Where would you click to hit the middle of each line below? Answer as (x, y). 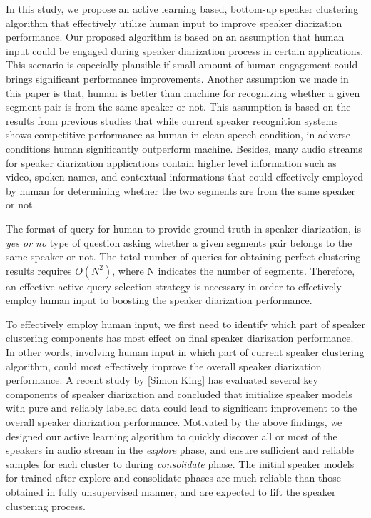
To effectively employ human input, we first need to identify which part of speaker (185, 324)
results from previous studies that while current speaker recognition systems (172, 120)
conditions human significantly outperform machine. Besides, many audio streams (184, 148)
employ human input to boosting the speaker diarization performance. (159, 300)
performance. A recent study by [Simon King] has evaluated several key (162, 380)
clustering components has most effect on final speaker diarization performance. (180, 338)
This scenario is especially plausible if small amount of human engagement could (182, 65)
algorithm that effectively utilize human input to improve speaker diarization (174, 22)
